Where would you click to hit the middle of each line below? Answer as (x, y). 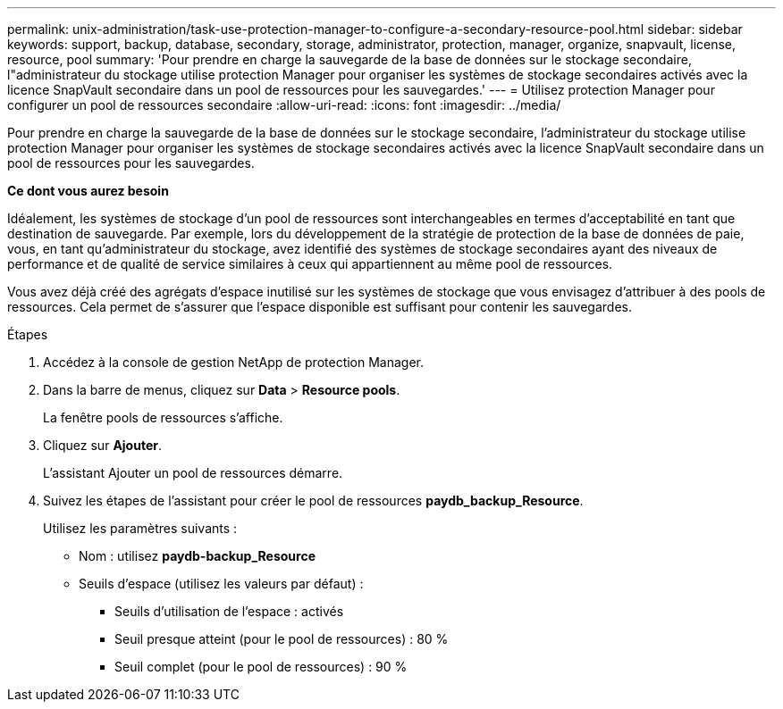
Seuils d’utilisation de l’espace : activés (229, 611)
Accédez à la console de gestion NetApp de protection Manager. (234, 362)
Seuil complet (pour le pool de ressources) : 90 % (261, 667)
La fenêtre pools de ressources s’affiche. (163, 417)
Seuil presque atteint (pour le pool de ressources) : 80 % (282, 639)
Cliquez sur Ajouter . (103, 445)
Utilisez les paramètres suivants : (140, 528)
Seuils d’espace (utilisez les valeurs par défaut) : (221, 584)
